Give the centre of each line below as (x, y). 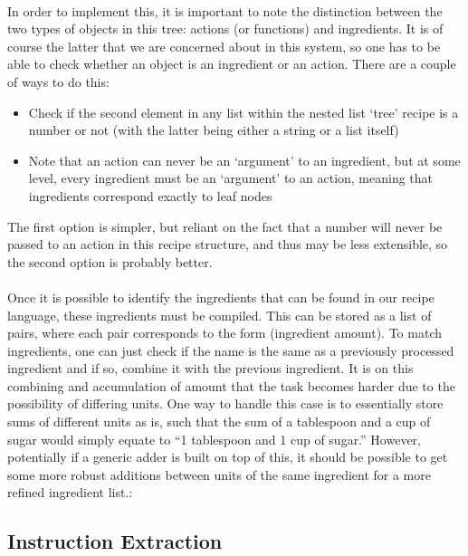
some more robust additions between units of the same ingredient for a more (219, 474)
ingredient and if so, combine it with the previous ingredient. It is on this (210, 368)
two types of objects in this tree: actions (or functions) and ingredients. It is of (225, 29)
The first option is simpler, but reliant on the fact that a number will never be (225, 226)
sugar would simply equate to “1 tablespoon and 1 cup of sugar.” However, (214, 439)
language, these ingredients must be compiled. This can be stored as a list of (220, 315)
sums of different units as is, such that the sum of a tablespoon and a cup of (219, 422)
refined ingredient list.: (70, 492)
